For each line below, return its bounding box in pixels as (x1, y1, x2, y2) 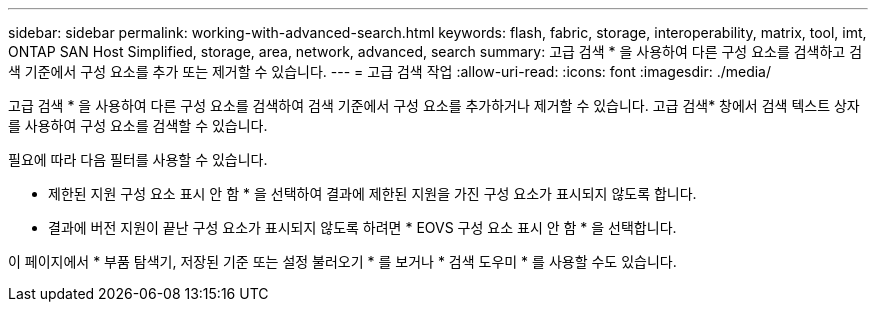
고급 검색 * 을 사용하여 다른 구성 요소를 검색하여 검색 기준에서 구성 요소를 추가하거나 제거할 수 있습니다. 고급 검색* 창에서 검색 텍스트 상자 (8, 97, 860, 114)
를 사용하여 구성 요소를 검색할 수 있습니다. (8, 117, 268, 134)
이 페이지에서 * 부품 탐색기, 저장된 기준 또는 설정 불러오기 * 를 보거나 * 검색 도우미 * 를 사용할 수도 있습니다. (8, 253, 677, 270)
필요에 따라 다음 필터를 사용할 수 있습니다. (8, 151, 268, 168)
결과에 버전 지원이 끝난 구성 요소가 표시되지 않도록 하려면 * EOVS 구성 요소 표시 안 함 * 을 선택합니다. (48, 219, 677, 236)
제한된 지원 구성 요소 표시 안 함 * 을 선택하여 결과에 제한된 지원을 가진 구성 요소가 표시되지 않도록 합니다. (48, 185, 697, 202)
